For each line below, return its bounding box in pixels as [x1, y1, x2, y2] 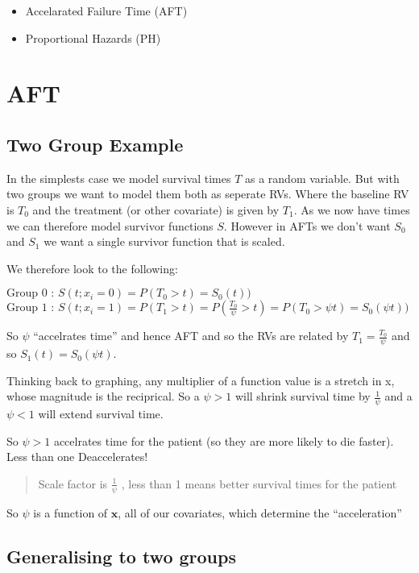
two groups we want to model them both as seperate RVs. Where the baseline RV [6, 185, 409, 202]
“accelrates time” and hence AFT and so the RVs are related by [33, 327, 349, 344]
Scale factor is [38, 475, 108, 492]
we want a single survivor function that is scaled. [44, 233, 285, 250]
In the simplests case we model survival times [6, 169, 231, 186]
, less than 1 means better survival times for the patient [121, 475, 397, 492]
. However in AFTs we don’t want [223, 217, 391, 234]
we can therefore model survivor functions [6, 217, 214, 234]
